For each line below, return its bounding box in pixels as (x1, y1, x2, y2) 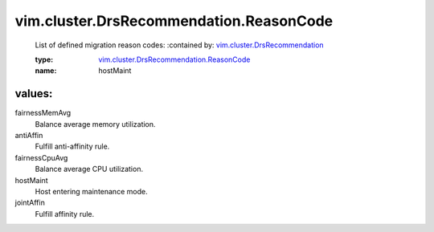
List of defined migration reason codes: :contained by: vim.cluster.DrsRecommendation (35, 40, 325, 50)
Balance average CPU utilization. (35, 165, 144, 174)
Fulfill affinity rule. (35, 209, 95, 218)
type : (35, 55, 54, 64)
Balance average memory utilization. (35, 119, 156, 128)
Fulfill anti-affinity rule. (35, 141, 110, 152)
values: (14, 87, 53, 100)
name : (35, 66, 57, 75)
